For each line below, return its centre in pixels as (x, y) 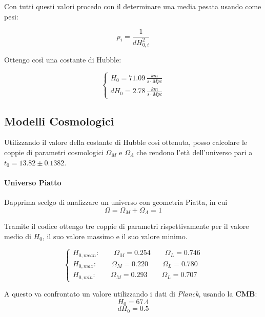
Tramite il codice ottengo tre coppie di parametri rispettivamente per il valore (127, 226)
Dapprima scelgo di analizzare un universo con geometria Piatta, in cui (116, 202)
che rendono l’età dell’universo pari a (195, 152)
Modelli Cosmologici (59, 121)
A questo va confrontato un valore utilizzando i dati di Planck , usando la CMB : (131, 294)
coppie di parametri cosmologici (54, 152)
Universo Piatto (33, 182)
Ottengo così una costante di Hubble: (63, 60)
